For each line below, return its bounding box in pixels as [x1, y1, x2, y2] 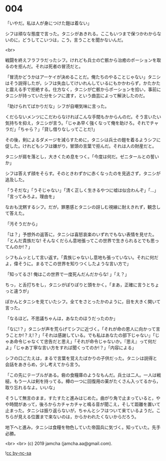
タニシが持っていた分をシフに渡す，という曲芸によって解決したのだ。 [5, 93, 148, 99]
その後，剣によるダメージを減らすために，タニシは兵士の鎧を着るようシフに [5, 136, 161, 142]
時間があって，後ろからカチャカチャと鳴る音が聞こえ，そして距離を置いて [9, 401, 161, 407]
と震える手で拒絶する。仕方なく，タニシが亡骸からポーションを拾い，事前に [5, 86, 161, 92]
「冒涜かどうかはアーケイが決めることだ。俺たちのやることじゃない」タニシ [5, 74, 161, 80]
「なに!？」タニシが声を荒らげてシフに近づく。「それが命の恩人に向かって [5, 326, 156, 332]
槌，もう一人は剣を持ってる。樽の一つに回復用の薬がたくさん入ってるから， [5, 378, 161, 384]
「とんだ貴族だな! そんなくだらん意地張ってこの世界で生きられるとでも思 [5, 237, 155, 243]
